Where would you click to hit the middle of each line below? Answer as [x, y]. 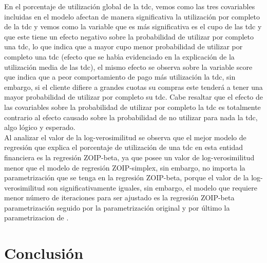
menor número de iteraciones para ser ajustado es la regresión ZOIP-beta [119, 198]
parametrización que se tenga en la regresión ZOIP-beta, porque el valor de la [127, 177]
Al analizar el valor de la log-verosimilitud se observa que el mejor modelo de [125, 137]
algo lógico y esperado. [40, 127]
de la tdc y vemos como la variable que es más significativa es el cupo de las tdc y [133, 26]
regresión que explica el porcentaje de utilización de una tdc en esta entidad [123, 147]
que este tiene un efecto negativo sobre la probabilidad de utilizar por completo [129, 36]
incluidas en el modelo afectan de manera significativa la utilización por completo [132, 16]
